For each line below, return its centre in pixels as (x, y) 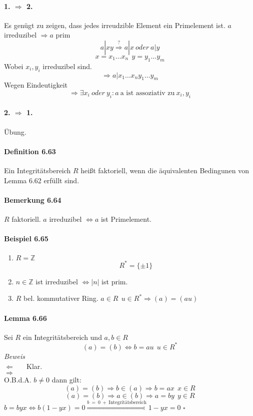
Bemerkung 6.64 (33, 199)
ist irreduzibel (57, 281)
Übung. (15, 131)
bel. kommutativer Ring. (61, 298)
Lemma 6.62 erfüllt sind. (42, 180)
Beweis (15, 356)
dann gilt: (66, 380)
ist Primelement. (126, 219)
